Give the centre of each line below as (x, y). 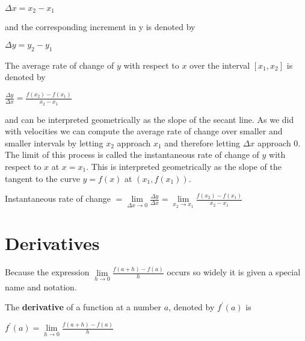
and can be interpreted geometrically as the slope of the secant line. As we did (149, 119)
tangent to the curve (42, 178)
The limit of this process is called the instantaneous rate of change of (132, 155)
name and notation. (41, 286)
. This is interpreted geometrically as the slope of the (184, 166)
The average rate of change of (60, 65)
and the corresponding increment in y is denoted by (100, 27)
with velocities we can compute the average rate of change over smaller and (144, 131)
